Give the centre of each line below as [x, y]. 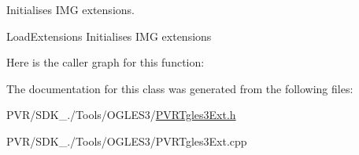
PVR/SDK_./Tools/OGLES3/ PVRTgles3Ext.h [121, 115]
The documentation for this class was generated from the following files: [180, 88]
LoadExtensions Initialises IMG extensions [109, 36]
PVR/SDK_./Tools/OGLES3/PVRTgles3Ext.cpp [127, 141]
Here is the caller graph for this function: [105, 62]
